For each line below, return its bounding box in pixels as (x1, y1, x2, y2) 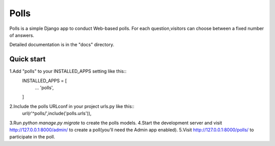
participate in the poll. (9, 134, 56, 140)
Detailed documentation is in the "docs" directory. (9, 42, 115, 48)
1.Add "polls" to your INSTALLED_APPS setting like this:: (9, 68, 127, 75)
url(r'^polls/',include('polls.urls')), (22, 111, 92, 117)
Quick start (9, 55, 46, 63)
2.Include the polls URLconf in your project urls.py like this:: (9, 103, 134, 109)
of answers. (9, 32, 35, 38)
